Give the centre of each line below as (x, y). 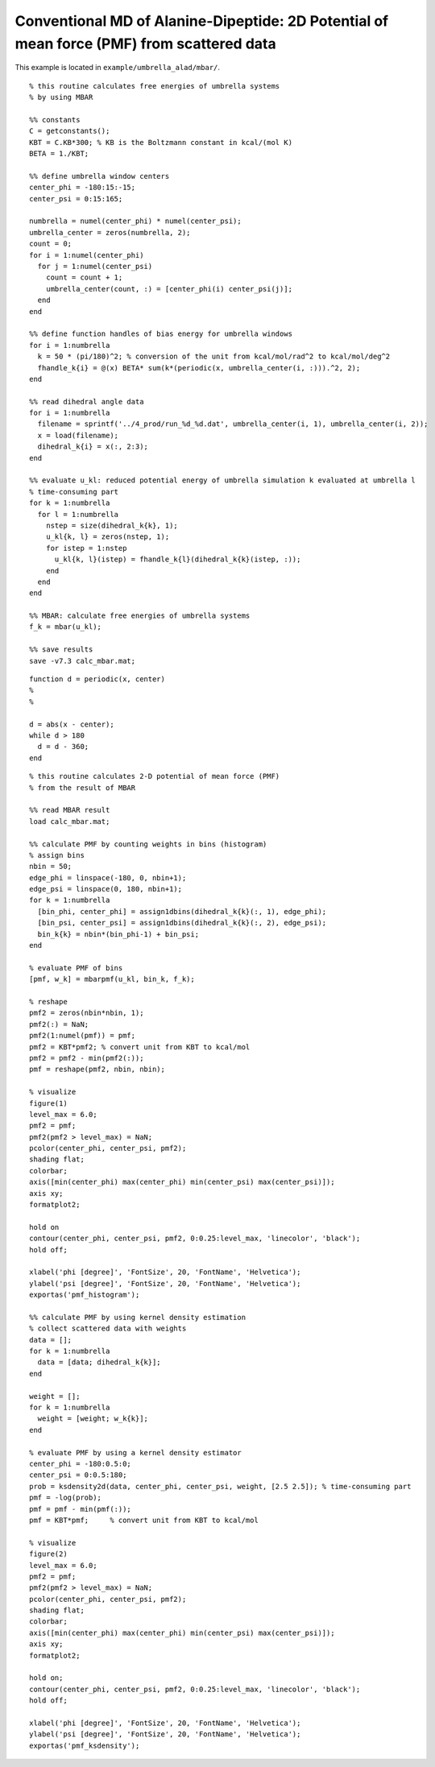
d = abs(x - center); (72, 724)
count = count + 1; (84, 277)
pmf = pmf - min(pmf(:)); (81, 1509)
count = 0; (51, 244)
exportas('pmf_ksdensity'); (85, 1745)
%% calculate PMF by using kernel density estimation (137, 1317)
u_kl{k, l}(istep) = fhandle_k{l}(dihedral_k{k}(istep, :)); (178, 559)
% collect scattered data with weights (108, 1328)
